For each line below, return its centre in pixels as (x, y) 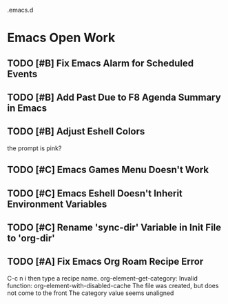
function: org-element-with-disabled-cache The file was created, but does (113, 285)
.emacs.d (20, 10)
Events (22, 74)
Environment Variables (57, 204)
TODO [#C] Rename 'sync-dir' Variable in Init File (114, 227)
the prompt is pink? (34, 148)
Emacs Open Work (61, 38)
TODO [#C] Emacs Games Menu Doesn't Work (108, 170)
